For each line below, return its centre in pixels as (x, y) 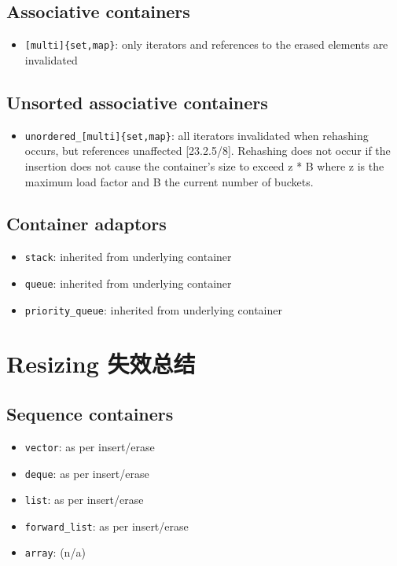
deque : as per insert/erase (87, 473)
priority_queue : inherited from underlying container (153, 309)
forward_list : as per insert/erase (107, 526)
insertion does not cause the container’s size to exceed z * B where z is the (204, 165)
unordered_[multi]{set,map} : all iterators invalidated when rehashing (197, 135)
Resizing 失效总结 (101, 364)
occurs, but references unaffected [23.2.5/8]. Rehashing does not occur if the (208, 151)
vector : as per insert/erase (90, 446)
